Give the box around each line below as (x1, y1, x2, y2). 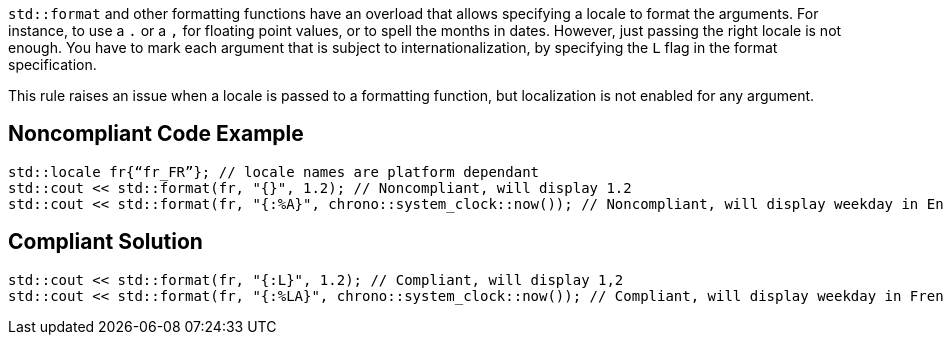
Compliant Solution (8, 229, 203, 255)
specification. (8, 56, 97, 73)
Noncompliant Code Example (8, 121, 304, 147)
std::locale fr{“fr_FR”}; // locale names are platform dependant (8, 163, 540, 180)
